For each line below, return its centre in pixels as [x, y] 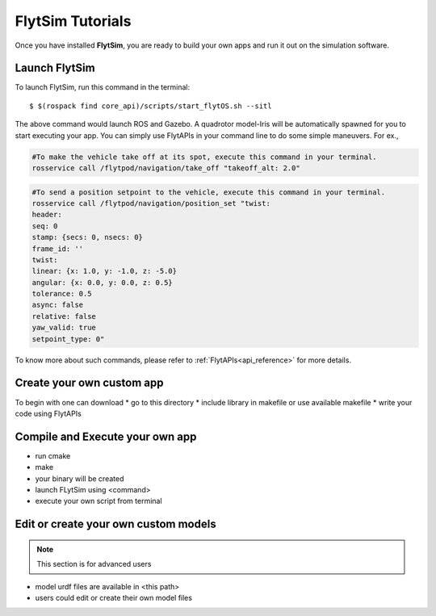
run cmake [53, 455]
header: [47, 215]
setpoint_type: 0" [68, 339]
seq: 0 [45, 226]
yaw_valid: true [64, 328]
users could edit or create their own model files [114, 597]
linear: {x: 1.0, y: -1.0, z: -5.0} [105, 271]
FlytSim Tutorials [73, 21]
